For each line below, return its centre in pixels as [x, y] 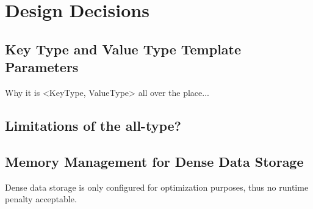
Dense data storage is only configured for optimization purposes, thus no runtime [157, 187]
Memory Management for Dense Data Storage [154, 161]
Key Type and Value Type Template [123, 49]
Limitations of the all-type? [93, 125]
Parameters [42, 67]
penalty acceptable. [41, 199]
